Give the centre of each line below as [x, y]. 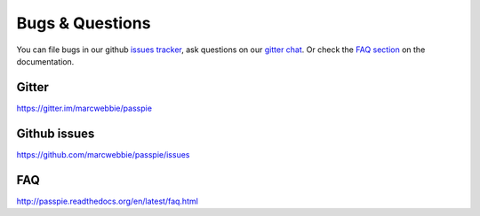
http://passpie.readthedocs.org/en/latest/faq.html [108, 201]
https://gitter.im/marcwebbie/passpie [84, 108]
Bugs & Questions [84, 23]
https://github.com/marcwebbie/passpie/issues [103, 154]
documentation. [45, 61]
